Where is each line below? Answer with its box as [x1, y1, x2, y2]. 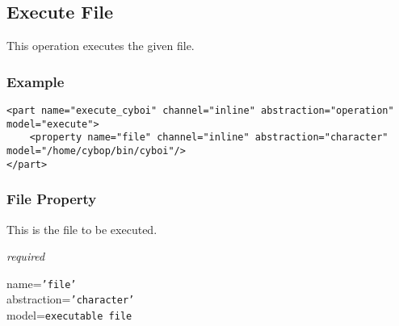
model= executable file [6, 307, 132, 324]
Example [6, 71, 65, 91]
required [6, 248, 45, 265]
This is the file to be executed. [6, 220, 157, 237]
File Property [6, 189, 97, 209]
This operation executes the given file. [6, 37, 195, 54]
